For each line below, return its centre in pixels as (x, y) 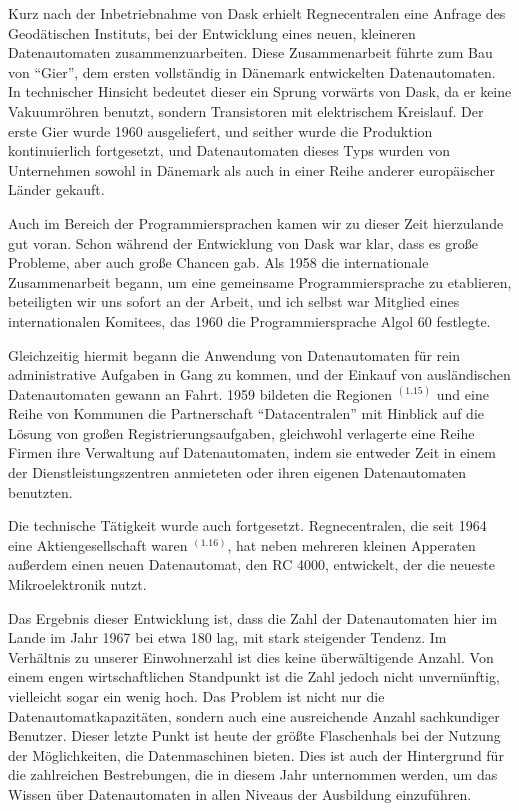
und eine (462, 393)
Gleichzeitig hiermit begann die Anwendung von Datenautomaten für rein (234, 354)
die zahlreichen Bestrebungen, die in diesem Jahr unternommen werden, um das (253, 774)
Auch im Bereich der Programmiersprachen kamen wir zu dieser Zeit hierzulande (256, 222)
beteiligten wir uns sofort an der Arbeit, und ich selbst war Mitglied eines (234, 301)
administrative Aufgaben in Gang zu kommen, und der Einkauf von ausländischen (259, 374)
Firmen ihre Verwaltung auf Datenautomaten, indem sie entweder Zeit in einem (252, 452)
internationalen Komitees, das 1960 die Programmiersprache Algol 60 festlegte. (249, 320)
